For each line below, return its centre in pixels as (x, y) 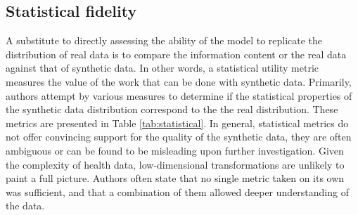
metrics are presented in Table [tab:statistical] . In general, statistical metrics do (177, 123)
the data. (25, 206)
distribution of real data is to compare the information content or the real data (176, 54)
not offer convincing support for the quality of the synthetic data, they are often (179, 137)
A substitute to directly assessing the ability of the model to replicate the (164, 40)
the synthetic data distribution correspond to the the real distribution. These (172, 109)
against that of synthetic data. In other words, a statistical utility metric (162, 68)
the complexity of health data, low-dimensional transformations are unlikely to (175, 164)
